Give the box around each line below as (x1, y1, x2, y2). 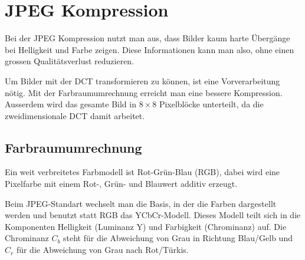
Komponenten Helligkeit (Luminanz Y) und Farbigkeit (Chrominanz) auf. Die (5, 220, 287, 232)
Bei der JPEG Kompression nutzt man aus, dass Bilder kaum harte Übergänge (5, 32, 290, 44)
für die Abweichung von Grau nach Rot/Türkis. (16, 243, 189, 256)
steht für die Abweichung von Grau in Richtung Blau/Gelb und (63, 232, 293, 244)
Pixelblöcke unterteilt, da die (159, 98, 264, 110)
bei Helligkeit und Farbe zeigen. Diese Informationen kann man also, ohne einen (5, 43, 294, 55)
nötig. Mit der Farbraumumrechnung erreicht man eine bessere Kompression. (5, 86, 283, 98)
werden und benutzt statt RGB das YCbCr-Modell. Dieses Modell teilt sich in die (5, 209, 301, 221)
